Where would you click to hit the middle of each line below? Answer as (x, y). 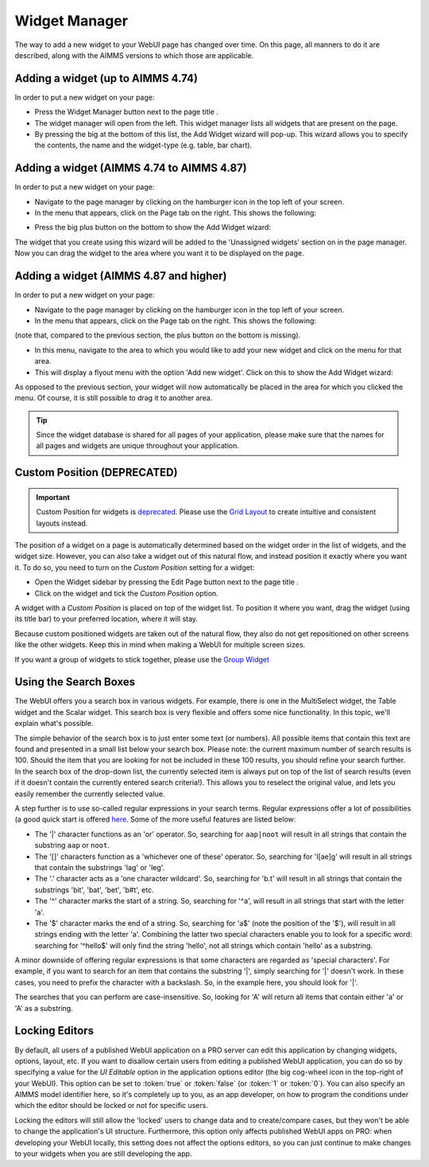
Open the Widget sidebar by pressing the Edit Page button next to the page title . (167, 582)
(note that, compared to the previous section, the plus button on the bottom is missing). (158, 335)
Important (53, 497)
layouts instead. (62, 523)
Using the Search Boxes (75, 682)
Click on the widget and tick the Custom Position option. (126, 593)
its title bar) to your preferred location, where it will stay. (106, 619)
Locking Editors (54, 1031)
